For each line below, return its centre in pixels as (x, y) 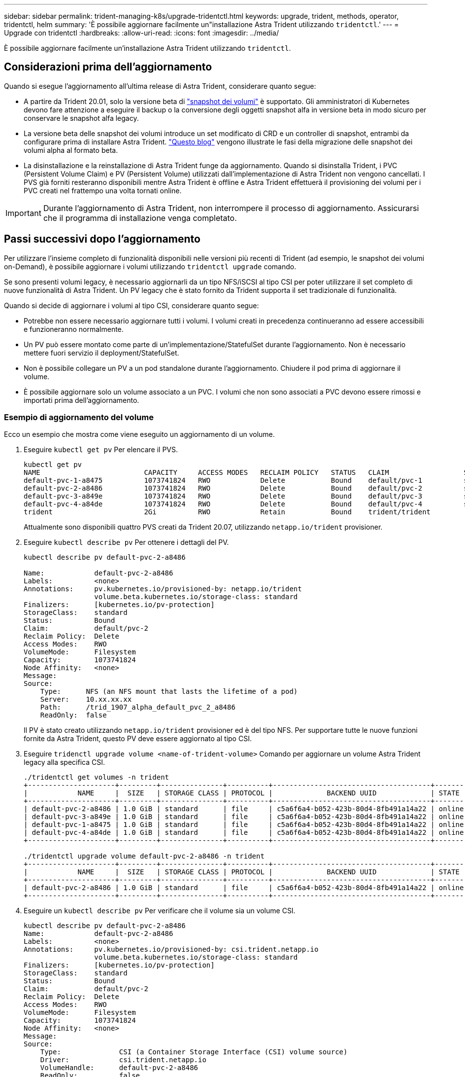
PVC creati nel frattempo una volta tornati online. (103, 190)
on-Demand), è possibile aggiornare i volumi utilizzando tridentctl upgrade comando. (150, 266)
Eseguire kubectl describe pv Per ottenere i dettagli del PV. (126, 542)
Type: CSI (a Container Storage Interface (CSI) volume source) (194, 1052)
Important (23, 213)
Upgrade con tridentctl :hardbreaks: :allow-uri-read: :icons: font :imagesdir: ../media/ (141, 33)
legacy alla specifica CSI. (64, 762)
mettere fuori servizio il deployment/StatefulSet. (101, 353)
